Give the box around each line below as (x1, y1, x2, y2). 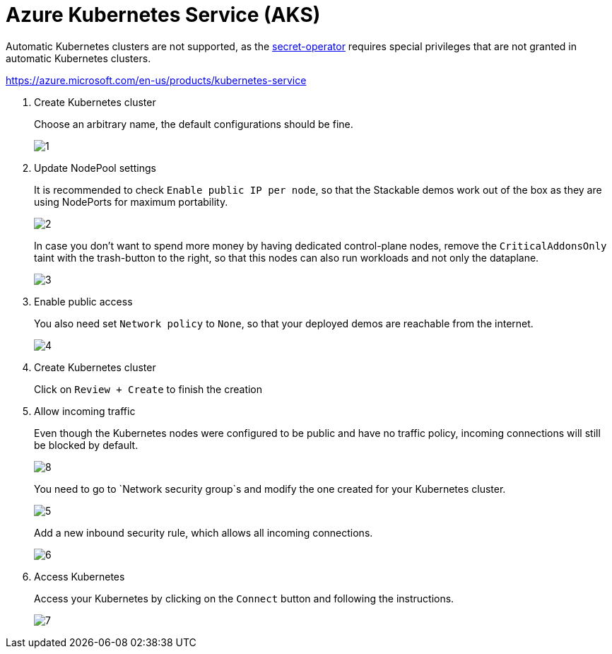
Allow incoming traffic (34, 404, 136, 417)
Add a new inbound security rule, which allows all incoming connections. (34, 526, 373, 539)
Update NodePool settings (34, 161, 156, 174)
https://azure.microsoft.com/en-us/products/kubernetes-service (6, 74, 307, 86)
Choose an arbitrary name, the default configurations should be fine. (34, 117, 353, 130)
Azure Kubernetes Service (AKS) (6, 3, 321, 27)
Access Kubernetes (34, 570, 125, 583)
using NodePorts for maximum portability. (34, 195, 228, 208)
